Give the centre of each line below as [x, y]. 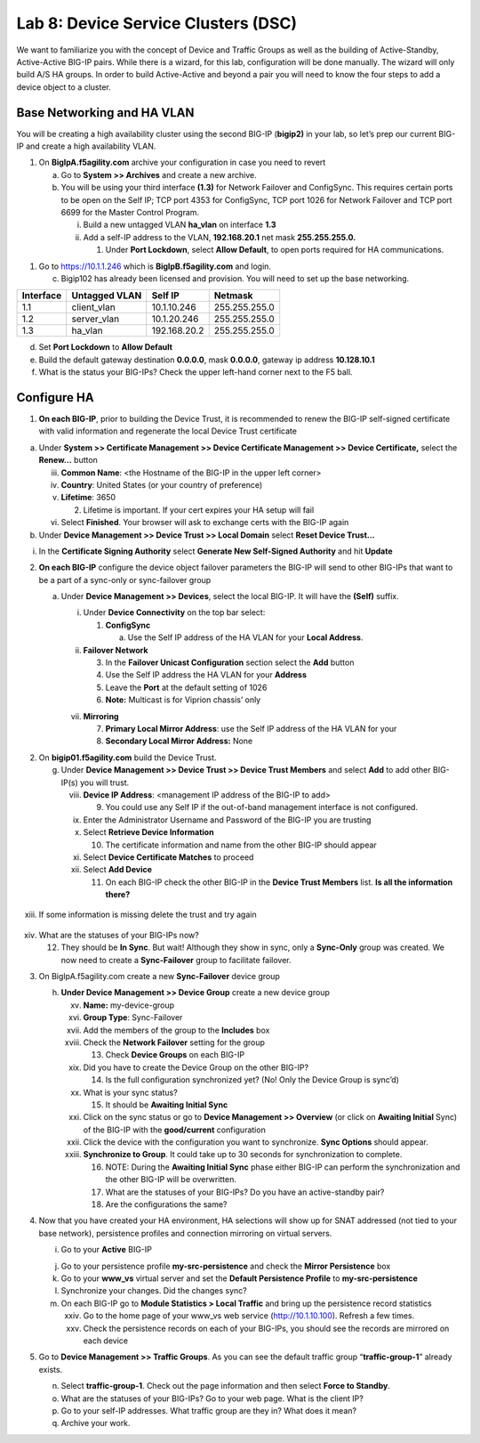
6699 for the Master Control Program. [130, 212]
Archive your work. [96, 1423]
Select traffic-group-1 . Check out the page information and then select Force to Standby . [225, 1386]
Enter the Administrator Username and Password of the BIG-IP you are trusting [227, 820]
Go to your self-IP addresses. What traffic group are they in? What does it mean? [209, 1410]
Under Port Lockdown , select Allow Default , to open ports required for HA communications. [275, 250]
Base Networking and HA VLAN [105, 113]
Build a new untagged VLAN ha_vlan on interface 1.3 [180, 225]
